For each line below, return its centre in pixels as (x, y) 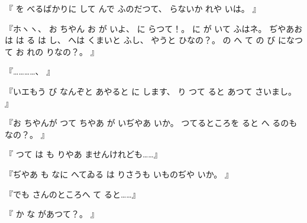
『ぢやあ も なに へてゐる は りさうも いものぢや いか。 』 (119, 174)
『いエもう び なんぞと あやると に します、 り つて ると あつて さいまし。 (151, 91)
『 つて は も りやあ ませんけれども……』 (83, 154)
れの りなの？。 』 (63, 51)
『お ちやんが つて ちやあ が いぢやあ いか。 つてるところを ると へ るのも (151, 123)
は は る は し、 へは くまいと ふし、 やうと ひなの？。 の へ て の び (140, 40)
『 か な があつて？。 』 (52, 214)
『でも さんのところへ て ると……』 (72, 194)
